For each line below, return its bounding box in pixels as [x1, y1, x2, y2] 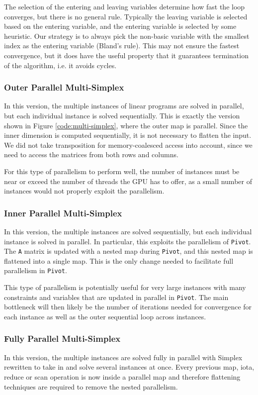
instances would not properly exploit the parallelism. [4, 186, 165, 196]
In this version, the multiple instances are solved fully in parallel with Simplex [4, 352, 243, 362]
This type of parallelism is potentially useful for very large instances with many [4, 282, 246, 293]
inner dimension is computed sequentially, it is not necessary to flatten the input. [4, 130, 252, 140]
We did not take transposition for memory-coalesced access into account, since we [4, 139, 253, 150]
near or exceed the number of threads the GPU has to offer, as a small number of [4, 176, 252, 186]
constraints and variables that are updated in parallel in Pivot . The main [4, 292, 229, 302]
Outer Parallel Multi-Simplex [4, 81, 124, 94]
